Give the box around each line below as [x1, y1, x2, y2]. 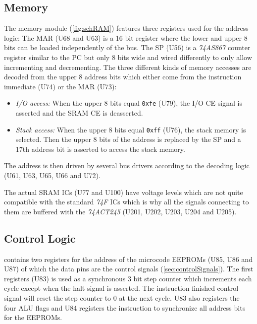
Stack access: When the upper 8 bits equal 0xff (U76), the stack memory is [15, 124, 246, 134]
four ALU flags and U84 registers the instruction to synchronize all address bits [4, 302, 246, 313]
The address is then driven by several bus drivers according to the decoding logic [4, 160, 250, 171]
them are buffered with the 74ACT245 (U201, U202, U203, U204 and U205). [4, 206, 237, 216]
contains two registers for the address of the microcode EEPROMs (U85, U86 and [4, 254, 253, 264]
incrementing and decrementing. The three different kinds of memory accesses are [4, 62, 252, 72]
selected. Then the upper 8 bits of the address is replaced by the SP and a [15, 134, 241, 144]
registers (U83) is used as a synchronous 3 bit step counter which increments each [4, 273, 252, 283]
